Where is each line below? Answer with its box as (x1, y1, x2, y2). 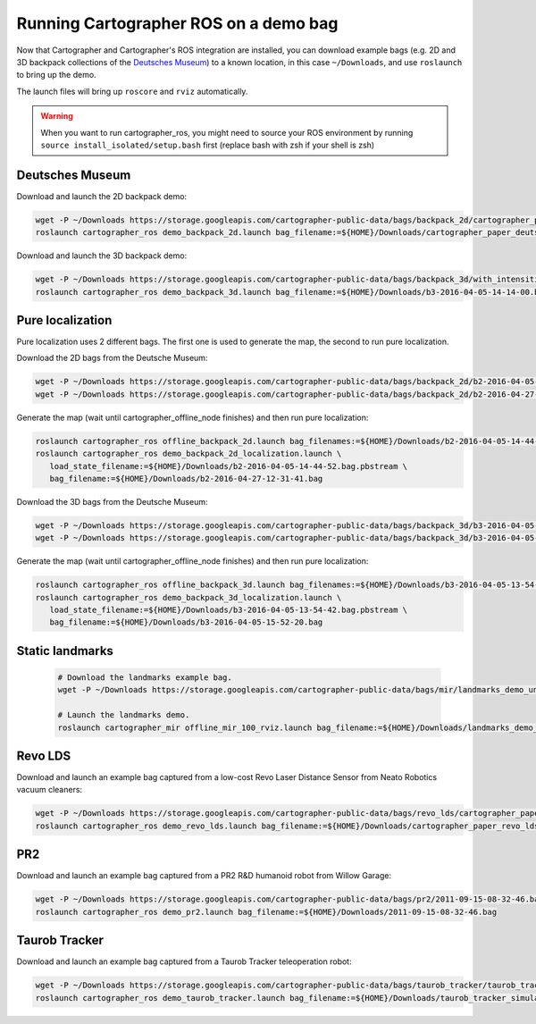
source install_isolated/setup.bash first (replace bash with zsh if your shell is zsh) (40, 139, 375, 150)
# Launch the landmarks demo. (57, 710, 190, 720)
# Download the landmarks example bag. (57, 673, 232, 683)
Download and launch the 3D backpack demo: (16, 250, 188, 261)
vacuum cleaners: (16, 785, 83, 795)
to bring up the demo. (16, 70, 97, 80)
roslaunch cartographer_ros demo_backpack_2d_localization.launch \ (35, 449, 342, 459)
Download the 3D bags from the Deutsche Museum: (16, 496, 208, 507)
